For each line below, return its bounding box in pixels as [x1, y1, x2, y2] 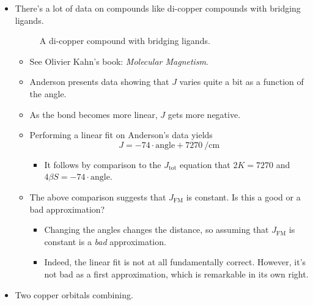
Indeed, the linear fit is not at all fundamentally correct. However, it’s [44, 255, 306, 268]
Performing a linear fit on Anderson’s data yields [29, 128, 213, 141]
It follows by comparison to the [44, 158, 161, 171]
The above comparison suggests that [29, 190, 166, 203]
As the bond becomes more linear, [29, 108, 158, 120]
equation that [179, 158, 230, 171]
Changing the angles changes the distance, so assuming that [44, 223, 269, 236]
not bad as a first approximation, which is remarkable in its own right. [44, 267, 309, 280]
